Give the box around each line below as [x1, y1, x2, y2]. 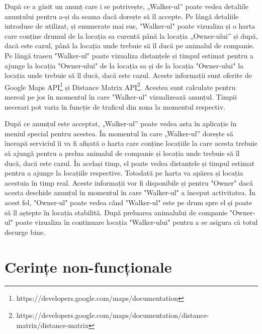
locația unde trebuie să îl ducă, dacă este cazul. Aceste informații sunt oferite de [5, 70, 252, 80]
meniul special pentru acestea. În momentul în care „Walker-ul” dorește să [5, 128, 233, 138]
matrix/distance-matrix [16, 319, 89, 330]
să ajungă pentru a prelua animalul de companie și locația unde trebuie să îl [5, 147, 240, 158]
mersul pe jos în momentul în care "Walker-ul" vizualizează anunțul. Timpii [5, 92, 237, 102]
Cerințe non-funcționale [5, 256, 172, 277]
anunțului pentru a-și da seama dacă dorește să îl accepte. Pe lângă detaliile [5, 11, 239, 21]
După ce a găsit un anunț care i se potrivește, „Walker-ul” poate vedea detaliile [5, 1, 249, 11]
